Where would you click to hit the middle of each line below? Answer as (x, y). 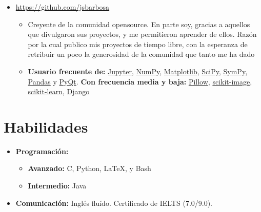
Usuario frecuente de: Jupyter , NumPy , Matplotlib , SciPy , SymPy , (138, 71)
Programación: (42, 151)
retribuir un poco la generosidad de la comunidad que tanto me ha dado (141, 54)
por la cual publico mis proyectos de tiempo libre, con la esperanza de (138, 44)
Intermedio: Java (57, 186)
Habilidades (46, 126)
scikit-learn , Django (59, 91)
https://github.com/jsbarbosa (63, 7)
